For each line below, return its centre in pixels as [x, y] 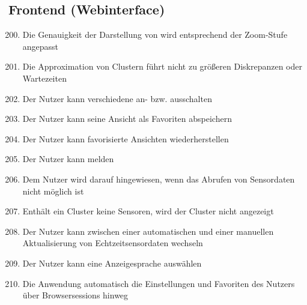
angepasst [41, 46]
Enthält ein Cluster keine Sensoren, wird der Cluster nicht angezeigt [148, 211]
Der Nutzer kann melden [68, 159]
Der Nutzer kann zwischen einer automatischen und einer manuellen [148, 231]
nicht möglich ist [53, 191]
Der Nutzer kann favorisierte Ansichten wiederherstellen [126, 138]
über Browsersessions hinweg [75, 295]
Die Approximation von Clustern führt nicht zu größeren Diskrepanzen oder [162, 66]
